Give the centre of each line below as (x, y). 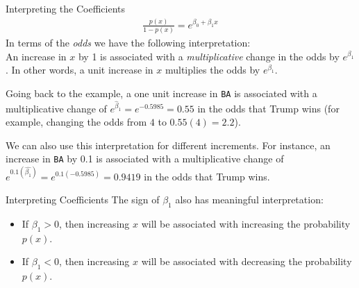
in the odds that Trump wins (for (268, 108)
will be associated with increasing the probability (246, 224)
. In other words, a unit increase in (80, 70)
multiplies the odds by (212, 70)
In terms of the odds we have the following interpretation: (128, 43)
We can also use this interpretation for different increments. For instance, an (168, 145)
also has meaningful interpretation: (249, 200)
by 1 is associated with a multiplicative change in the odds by (209, 56)
